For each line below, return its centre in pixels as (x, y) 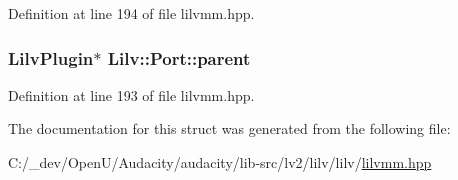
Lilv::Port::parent (179, 57)
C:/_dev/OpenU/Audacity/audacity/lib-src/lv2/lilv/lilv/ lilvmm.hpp (220, 162)
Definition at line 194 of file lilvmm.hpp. (131, 13)
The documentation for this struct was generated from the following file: (229, 128)
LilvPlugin (51, 57)
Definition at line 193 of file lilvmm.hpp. (131, 94)
